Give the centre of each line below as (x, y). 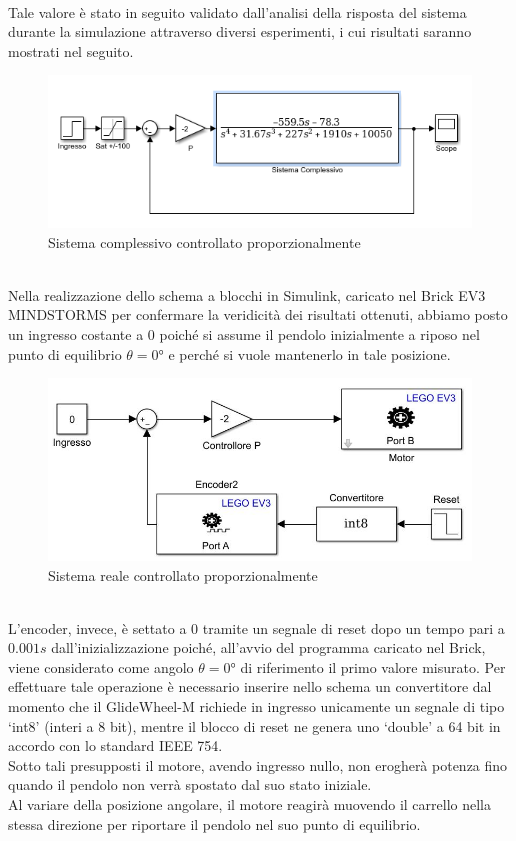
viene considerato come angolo (101, 666)
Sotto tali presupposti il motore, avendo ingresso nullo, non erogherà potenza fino (258, 764)
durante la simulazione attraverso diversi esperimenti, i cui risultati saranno (240, 31)
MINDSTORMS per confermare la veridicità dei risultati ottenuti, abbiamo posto (258, 314)
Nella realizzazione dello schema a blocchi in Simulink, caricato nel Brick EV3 (247, 294)
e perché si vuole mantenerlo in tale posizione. (309, 353)
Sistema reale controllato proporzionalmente (183, 574)
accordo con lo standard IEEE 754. (115, 745)
